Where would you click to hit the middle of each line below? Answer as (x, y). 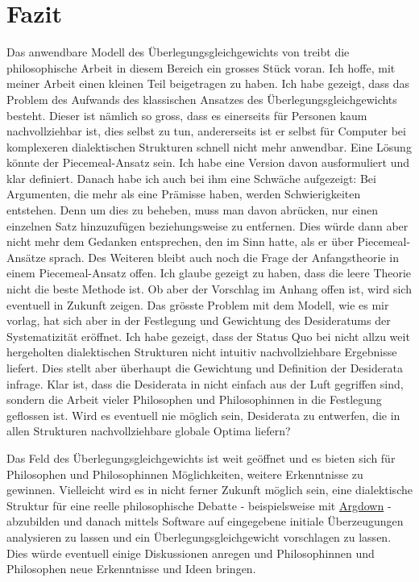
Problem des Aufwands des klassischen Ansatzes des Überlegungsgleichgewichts (202, 99)
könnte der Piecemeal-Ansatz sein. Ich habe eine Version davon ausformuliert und (208, 162)
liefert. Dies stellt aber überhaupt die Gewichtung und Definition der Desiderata (205, 368)
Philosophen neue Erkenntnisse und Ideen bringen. (131, 569)
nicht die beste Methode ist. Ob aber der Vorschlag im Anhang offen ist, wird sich (209, 289)
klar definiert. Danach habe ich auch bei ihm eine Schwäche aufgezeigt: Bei (191, 178)
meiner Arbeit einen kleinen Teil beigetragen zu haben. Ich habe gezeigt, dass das (208, 83)
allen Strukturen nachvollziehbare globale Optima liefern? (149, 431)
